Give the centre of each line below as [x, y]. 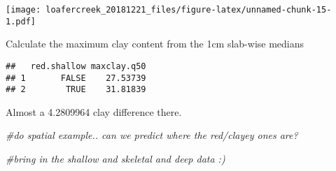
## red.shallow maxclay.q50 [76, 66]
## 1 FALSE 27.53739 [76, 78]
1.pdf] [21, 21]
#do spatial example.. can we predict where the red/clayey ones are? [152, 135]
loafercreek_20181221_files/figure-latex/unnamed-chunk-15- [189, 10]
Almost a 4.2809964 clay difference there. [94, 111]
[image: [23, 10]
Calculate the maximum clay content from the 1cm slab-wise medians [155, 44]
